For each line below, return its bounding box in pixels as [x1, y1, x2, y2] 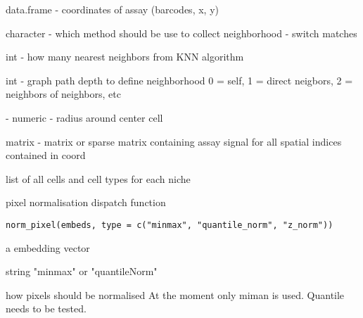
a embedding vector [6, 240, 90, 255]
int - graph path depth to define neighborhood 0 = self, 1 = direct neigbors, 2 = [6, 72, 353, 87]
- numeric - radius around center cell [6, 110, 163, 125]
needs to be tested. [6, 301, 87, 316]
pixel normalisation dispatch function [6, 195, 166, 210]
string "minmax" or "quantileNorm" [6, 264, 158, 279]
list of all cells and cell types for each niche [6, 171, 191, 186]
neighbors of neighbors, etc [6, 87, 121, 101]
